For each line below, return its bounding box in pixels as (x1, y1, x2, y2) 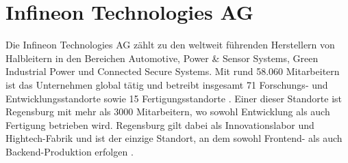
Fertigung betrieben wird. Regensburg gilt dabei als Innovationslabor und (5, 117, 314, 132)
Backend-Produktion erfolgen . (5, 144, 134, 158)
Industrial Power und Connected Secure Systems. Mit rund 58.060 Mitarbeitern (5, 64, 340, 78)
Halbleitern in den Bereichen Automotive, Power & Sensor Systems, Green (5, 50, 319, 65)
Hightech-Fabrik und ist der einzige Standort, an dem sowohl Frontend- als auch (5, 131, 343, 145)
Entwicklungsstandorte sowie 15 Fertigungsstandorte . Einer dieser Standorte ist (5, 91, 342, 105)
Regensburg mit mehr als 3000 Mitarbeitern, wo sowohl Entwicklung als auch (5, 104, 330, 119)
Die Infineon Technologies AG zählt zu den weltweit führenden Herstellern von (5, 38, 335, 52)
